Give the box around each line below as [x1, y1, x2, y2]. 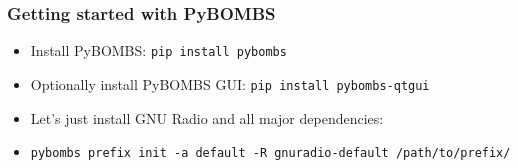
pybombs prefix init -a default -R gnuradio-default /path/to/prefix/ [30, 146, 511, 161]
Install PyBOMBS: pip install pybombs [30, 40, 287, 61]
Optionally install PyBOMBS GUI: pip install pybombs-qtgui [30, 73, 430, 94]
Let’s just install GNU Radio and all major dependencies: [30, 107, 384, 128]
